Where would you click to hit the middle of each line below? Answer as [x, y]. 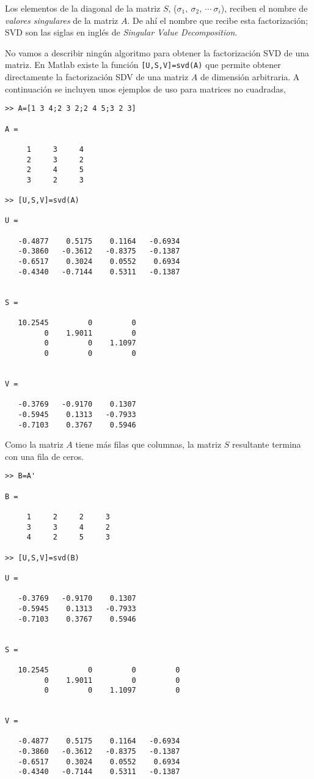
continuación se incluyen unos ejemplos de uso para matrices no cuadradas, [145, 88]
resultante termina [267, 444]
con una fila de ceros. [45, 456]
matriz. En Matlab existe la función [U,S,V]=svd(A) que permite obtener [143, 65]
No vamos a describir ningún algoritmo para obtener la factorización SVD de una [157, 52]
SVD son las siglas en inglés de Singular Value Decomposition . [121, 32]
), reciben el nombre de [264, 8]
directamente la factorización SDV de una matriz [97, 77]
